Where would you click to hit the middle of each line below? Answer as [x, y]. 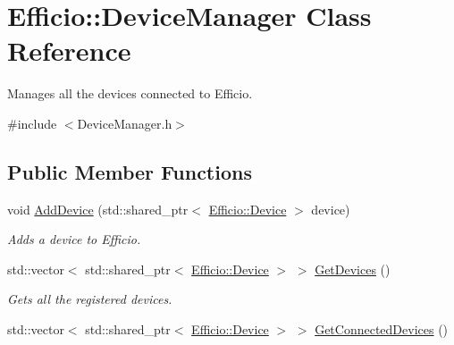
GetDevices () [353, 269]
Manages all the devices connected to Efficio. [130, 93]
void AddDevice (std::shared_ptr [98, 209]
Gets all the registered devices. [90, 299]
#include [32, 123]
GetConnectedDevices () [382, 329]
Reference [69, 50]
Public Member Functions [130, 171]
